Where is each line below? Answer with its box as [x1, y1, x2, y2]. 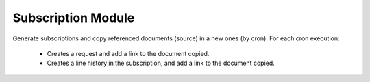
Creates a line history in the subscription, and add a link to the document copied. [47, 59, 275, 68]
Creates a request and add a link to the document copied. [47, 49, 210, 57]
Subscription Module [12, 10, 135, 25]
